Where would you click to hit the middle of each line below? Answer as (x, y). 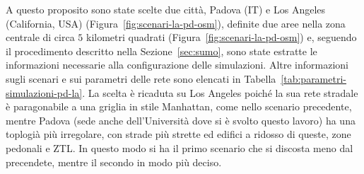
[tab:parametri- (313, 78)
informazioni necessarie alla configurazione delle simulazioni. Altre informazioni (177, 65)
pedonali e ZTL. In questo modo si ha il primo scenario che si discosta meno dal (180, 147)
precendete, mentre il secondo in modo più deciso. (114, 162)
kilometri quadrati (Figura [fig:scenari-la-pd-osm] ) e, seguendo (222, 37)
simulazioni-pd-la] (44, 92)
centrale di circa (40, 37)
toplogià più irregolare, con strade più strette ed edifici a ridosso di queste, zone (178, 134)
